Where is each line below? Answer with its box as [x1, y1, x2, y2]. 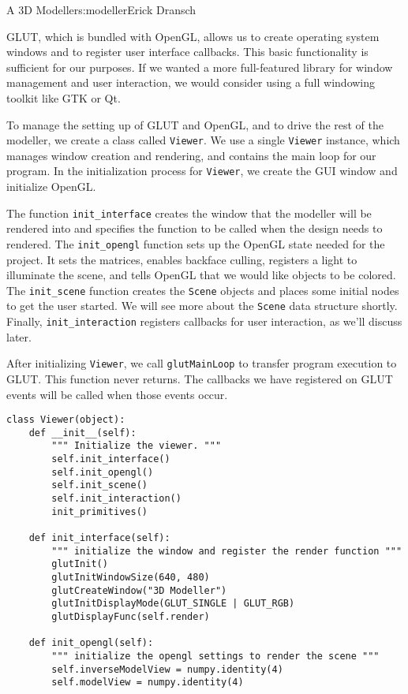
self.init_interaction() [51, 493, 182, 505]
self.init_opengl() [51, 466, 154, 478]
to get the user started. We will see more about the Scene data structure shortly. [6, 297, 398, 314]
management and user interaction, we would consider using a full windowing [6, 74, 376, 91]
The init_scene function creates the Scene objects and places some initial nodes [6, 282, 399, 298]
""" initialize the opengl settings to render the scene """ [51, 650, 380, 662]
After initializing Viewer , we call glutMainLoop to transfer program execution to [6, 355, 397, 371]
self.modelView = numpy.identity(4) [51, 677, 244, 688]
